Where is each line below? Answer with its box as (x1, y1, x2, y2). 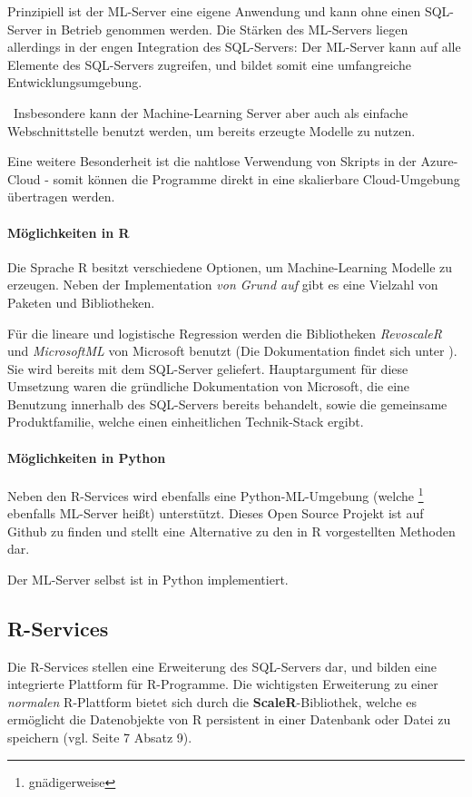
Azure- (420, 152, 458, 171)
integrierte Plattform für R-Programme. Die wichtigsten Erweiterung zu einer (7, 674, 438, 694)
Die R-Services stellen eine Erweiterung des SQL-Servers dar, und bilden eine (7, 656, 438, 675)
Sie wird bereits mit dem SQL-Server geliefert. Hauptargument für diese (7, 359, 408, 378)
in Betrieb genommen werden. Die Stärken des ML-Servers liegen (45, 19, 408, 38)
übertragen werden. (7, 187, 115, 206)
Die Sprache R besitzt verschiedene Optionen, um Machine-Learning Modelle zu (7, 257, 453, 276)
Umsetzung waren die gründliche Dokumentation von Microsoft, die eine (7, 377, 410, 396)
